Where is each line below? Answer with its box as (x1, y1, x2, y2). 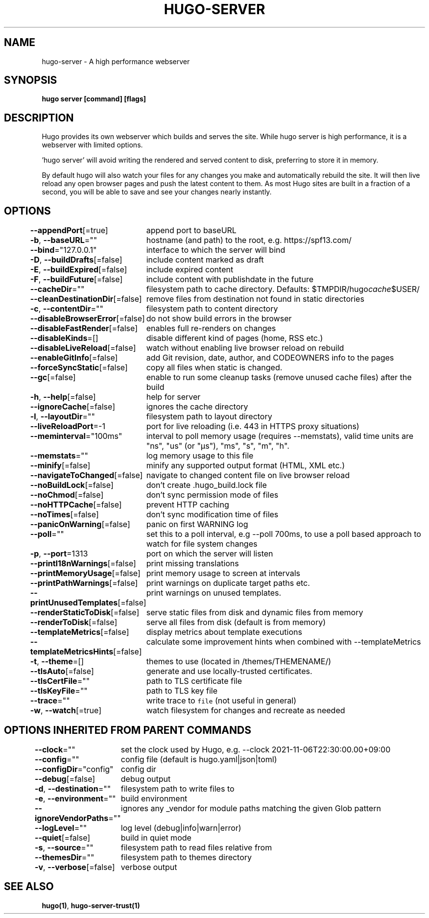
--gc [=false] (30, 372, 76, 383)
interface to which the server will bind (146, 245, 286, 255)
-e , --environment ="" (34, 793, 116, 803)
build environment (120, 793, 188, 803)
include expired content (146, 265, 234, 275)
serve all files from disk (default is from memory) (146, 617, 326, 628)
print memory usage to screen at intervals (146, 568, 301, 579)
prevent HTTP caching (146, 500, 229, 510)
